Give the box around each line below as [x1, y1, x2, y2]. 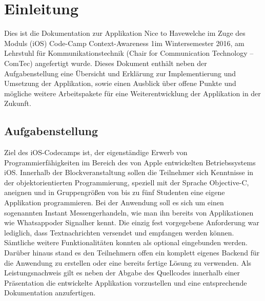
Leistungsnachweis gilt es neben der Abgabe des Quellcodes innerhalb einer [4, 267, 240, 278]
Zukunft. [4, 98, 31, 109]
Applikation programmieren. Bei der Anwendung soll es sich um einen [4, 197, 224, 208]
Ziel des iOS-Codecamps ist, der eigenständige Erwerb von [4, 147, 188, 158]
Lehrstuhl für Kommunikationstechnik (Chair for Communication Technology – [4, 48, 254, 58]
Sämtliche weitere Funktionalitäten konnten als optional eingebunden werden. [4, 237, 248, 248]
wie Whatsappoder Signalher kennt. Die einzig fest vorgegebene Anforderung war [4, 217, 259, 228]
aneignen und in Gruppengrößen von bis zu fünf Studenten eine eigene [4, 187, 225, 198]
